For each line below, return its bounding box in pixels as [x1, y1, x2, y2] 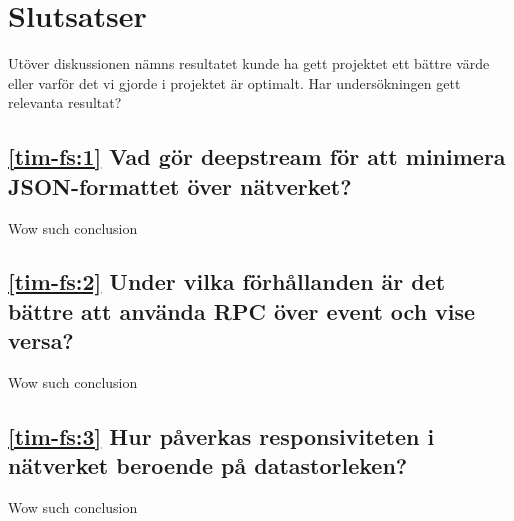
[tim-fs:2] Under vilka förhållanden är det [8, 266, 446, 297]
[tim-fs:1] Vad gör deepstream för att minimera [8, 141, 506, 172]
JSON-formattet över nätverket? [8, 170, 352, 201]
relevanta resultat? [8, 92, 122, 113]
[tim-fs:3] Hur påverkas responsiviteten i [8, 421, 435, 452]
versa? [8, 325, 74, 356]
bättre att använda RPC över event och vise [8, 295, 476, 326]
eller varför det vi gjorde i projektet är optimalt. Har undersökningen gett [8, 72, 461, 93]
